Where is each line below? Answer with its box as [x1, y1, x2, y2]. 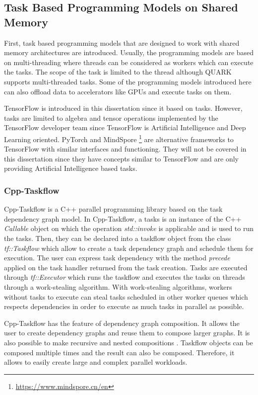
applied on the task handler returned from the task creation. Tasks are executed [4, 262, 248, 272]
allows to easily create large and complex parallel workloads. [4, 357, 188, 367]
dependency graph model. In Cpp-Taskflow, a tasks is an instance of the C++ [4, 213, 242, 224]
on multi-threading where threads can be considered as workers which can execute [4, 57, 254, 67]
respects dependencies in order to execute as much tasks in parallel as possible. [4, 301, 244, 312]
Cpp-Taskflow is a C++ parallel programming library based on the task [4, 204, 223, 214]
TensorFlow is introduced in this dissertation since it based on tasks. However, [4, 103, 243, 113]
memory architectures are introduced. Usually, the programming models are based [4, 47, 254, 58]
